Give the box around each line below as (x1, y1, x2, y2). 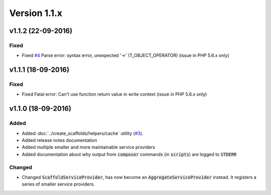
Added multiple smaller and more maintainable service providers (22, 144, 156, 150)
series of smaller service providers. (22, 181, 95, 187)
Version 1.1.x (9, 8, 63, 19)
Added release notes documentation (22, 137, 97, 143)
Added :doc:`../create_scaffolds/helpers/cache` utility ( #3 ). (22, 130, 144, 136)
